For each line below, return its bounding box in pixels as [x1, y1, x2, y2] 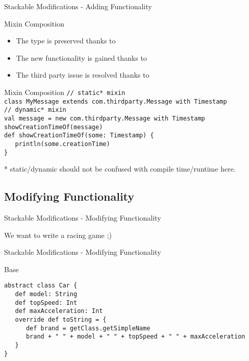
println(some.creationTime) [15, 140, 110, 148]
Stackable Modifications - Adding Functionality [4, 1, 152, 11]
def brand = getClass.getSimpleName [26, 324, 151, 332]
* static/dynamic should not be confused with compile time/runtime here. [4, 163, 236, 174]
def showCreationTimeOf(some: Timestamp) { [4, 132, 154, 139]
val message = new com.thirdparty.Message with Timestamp [4, 114, 205, 122]
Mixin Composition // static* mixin [4, 86, 126, 97]
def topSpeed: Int [15, 299, 78, 306]
